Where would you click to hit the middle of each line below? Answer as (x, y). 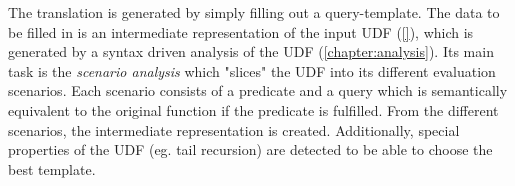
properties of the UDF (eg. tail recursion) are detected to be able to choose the (250, 149)
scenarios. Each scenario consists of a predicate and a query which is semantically (258, 90)
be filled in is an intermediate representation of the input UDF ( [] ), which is (241, 31)
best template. (52, 168)
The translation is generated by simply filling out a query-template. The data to (254, 12)
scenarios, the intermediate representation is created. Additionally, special (234, 129)
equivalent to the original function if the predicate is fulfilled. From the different (253, 109)
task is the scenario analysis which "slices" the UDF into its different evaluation (252, 70)
